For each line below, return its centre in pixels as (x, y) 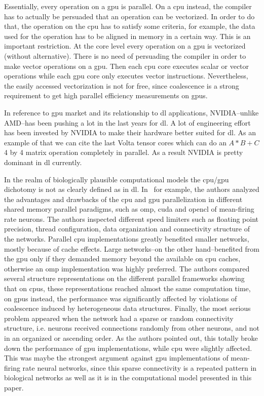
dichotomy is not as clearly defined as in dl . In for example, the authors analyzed (132, 189)
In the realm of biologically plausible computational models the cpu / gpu (117, 179)
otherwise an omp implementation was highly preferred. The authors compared (127, 268)
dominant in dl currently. (43, 162)
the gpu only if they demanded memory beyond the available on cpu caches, (122, 259)
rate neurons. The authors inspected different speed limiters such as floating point (131, 219)
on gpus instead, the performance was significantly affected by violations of (121, 298)
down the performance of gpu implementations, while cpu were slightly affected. (128, 348)
